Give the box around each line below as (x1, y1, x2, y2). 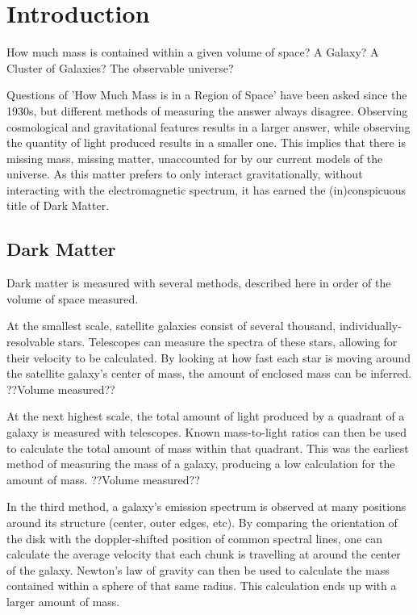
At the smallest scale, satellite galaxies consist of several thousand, (6, 317, 336, 334)
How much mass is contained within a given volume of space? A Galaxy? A (6, 44, 379, 61)
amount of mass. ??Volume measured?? (6, 471, 200, 487)
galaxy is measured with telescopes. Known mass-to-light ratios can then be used (6, 424, 407, 441)
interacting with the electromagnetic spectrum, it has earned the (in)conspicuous (6, 181, 407, 198)
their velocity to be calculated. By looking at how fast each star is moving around (6, 349, 411, 366)
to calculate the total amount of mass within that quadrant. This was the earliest (6, 439, 409, 456)
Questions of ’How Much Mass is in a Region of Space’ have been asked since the (6, 86, 407, 103)
